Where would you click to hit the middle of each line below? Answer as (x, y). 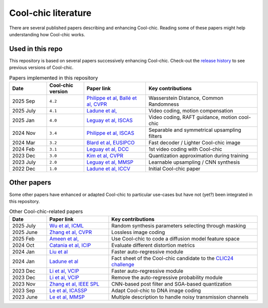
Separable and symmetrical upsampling (195, 130)
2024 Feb (23, 149)
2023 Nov (24, 284)
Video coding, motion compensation (191, 111)
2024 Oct (23, 245)
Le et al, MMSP (67, 297)
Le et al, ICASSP (68, 290)
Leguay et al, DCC (108, 149)
